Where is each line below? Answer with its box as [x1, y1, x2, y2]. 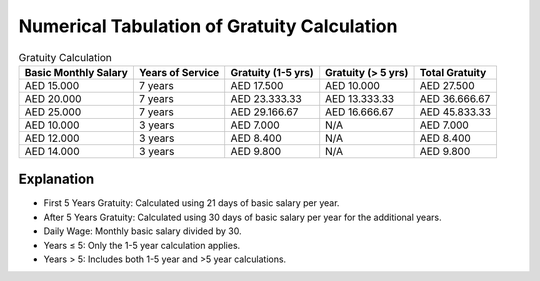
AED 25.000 [24, 105, 82, 119]
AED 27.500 [419, 78, 475, 92]
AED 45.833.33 [419, 105, 492, 119]
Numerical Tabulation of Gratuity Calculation [18, 15, 398, 37]
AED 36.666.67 [419, 91, 491, 105]
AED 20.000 [24, 91, 82, 105]
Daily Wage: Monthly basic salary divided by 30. [43, 225, 242, 237]
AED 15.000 [24, 78, 80, 92]
